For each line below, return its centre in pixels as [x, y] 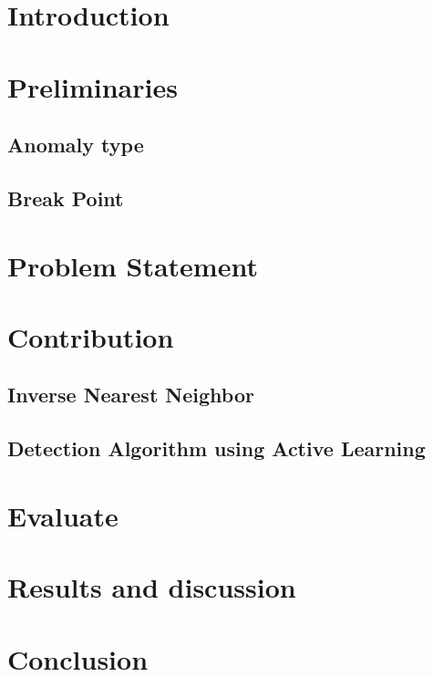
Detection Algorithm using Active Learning [216, 448]
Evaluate [63, 515]
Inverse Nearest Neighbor [131, 395]
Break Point [66, 198]
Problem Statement [133, 265]
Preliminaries [93, 86]
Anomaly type [76, 145]
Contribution [91, 336]
